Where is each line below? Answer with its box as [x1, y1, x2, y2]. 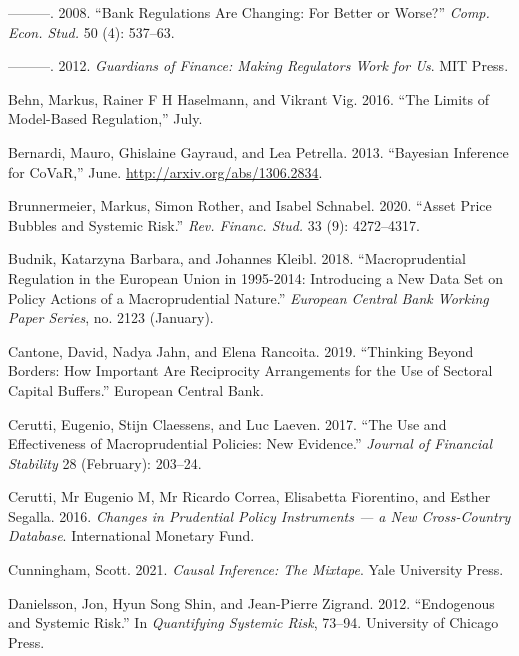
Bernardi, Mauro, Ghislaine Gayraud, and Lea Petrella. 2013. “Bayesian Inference [8, 141, 509, 162]
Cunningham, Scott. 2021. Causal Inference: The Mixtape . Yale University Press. [8, 559, 504, 580]
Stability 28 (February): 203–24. [8, 452, 202, 473]
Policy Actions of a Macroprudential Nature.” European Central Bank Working [8, 287, 489, 308]
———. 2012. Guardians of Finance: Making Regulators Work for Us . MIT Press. [8, 55, 509, 76]
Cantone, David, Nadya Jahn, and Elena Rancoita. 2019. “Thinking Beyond [8, 340, 474, 361]
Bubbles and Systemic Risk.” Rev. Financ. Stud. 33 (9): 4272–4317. [8, 214, 420, 235]
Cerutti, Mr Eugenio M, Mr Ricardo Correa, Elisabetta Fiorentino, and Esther [8, 486, 491, 507]
